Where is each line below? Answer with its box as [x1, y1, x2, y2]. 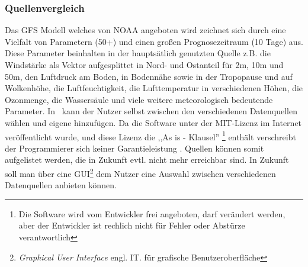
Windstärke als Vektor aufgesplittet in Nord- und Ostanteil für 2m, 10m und [5, 59, 284, 70]
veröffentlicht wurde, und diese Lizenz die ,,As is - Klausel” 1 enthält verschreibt [5, 128, 296, 143]
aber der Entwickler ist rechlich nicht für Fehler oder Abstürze [18, 219, 245, 231]
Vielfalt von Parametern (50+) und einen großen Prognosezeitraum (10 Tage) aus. [5, 35, 303, 47]
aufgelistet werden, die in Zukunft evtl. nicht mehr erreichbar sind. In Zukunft [5, 153, 289, 166]
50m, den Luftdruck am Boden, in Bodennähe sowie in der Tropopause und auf [5, 70, 293, 82]
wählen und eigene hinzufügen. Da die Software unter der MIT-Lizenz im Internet [5, 116, 302, 128]
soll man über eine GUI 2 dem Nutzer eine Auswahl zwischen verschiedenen [5, 166, 276, 179]
